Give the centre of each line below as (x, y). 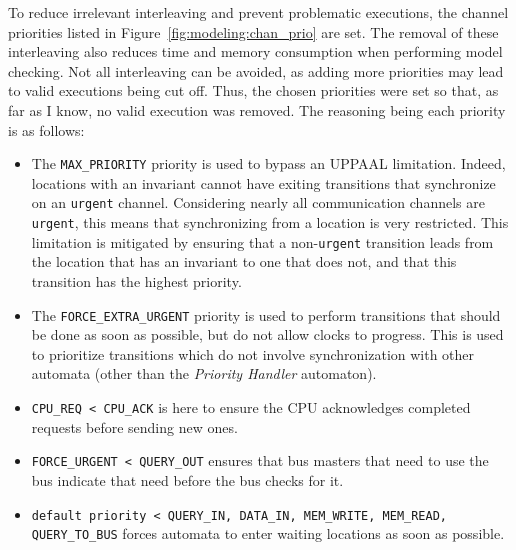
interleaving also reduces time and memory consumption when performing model (255, 51)
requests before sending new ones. (134, 426)
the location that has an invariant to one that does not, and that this (244, 261)
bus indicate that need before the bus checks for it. (187, 479)
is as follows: (46, 129)
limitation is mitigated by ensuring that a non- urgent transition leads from (262, 241)
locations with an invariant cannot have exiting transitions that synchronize (263, 182)
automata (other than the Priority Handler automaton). (204, 373)
